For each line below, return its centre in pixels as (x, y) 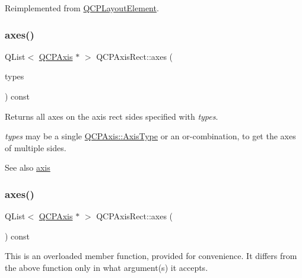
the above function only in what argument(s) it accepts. (107, 267)
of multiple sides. (36, 147)
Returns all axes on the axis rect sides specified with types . (112, 116)
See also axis (28, 167)
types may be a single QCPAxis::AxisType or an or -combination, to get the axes (150, 136)
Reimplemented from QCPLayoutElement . (82, 8)
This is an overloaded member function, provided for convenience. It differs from (151, 256)
